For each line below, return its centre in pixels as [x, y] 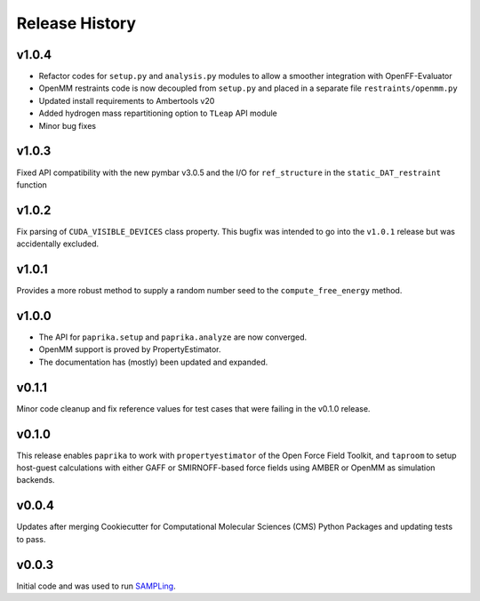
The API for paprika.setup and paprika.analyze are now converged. [173, 337]
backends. [36, 480]
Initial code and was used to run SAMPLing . [96, 586]
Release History [76, 23]
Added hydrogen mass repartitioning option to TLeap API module [158, 113]
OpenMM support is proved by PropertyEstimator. [130, 349]
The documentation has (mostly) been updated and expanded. [153, 362]
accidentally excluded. [58, 244]
